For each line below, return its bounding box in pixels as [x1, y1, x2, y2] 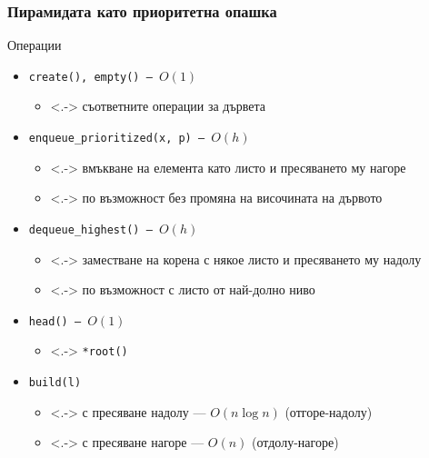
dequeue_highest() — [28, 223, 153, 236]
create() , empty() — [28, 70, 153, 84]
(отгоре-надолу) [284, 402, 373, 421]
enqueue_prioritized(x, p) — [28, 132, 205, 145]
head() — [28, 314, 82, 328]
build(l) [28, 376, 82, 390]
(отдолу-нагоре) [252, 433, 339, 452]
